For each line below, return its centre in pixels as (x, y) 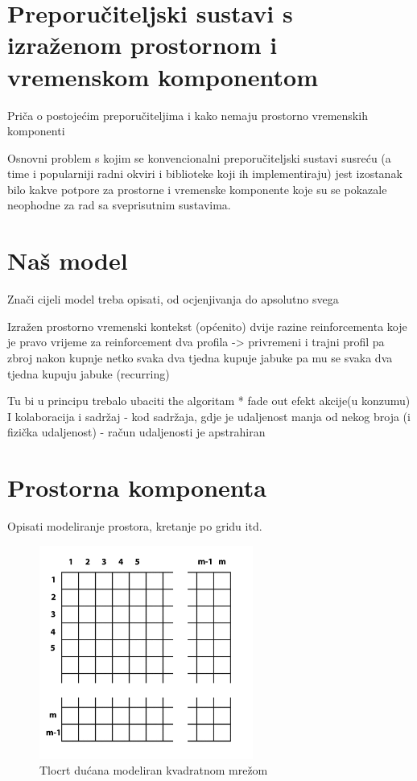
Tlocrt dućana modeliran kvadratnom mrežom (154, 770)
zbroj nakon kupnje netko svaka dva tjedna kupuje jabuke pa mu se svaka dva (200, 357)
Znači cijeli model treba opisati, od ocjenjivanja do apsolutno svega (173, 299)
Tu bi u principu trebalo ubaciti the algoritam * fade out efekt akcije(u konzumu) (209, 401)
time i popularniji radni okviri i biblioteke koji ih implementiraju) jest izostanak (205, 174)
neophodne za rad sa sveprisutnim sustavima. (119, 205)
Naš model (68, 260)
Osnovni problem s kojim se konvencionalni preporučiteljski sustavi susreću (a (199, 157)
